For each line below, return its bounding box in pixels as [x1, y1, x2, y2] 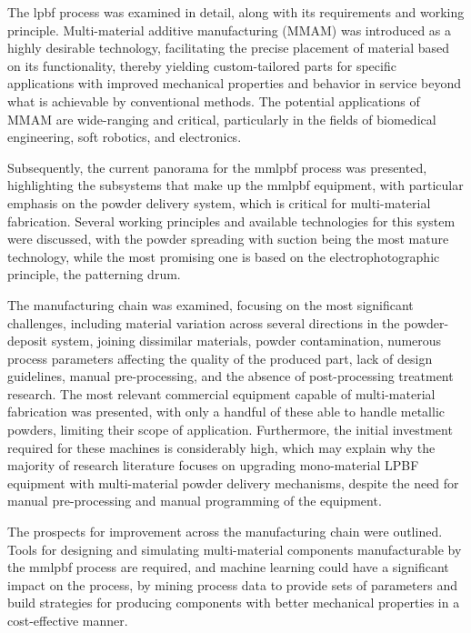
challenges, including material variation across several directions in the [7, 313, 400, 332]
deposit [7, 331, 48, 350]
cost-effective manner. [7, 611, 128, 629]
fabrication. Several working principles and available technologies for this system [7, 211, 456, 230]
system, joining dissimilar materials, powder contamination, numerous [51, 331, 442, 350]
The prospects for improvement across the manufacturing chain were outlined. [7, 522, 443, 541]
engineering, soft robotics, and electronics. [7, 127, 242, 146]
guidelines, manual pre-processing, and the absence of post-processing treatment [7, 367, 454, 386]
